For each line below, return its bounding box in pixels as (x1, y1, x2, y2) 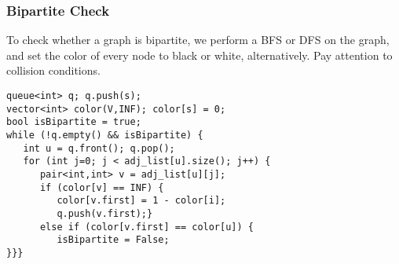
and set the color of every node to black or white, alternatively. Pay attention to (6, 46, 393, 63)
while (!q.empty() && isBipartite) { (6, 129, 203, 141)
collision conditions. (6, 62, 101, 79)
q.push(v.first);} (57, 207, 153, 219)
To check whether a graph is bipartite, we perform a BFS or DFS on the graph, (6, 31, 390, 48)
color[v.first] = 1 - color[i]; (57, 195, 226, 207)
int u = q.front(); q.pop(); (23, 142, 175, 154)
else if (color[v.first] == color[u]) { (39, 221, 254, 233)
